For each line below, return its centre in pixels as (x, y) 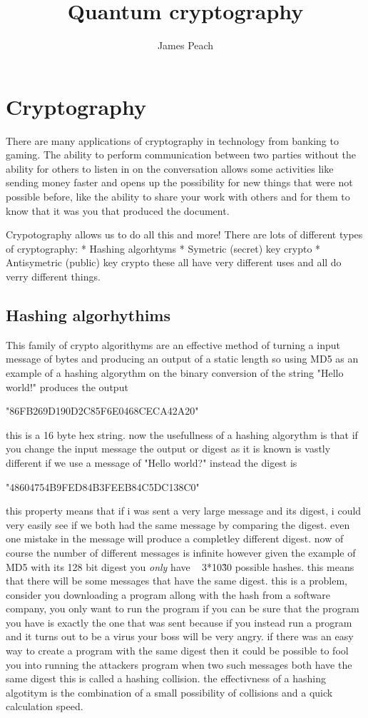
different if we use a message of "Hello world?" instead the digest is (152, 462)
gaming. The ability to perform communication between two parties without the (181, 155)
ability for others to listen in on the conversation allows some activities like (170, 168)
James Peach (185, 45)
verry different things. (53, 276)
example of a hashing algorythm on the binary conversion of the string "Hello (175, 372)
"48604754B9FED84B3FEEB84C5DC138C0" (103, 486)
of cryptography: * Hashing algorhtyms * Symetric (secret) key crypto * (163, 248)
